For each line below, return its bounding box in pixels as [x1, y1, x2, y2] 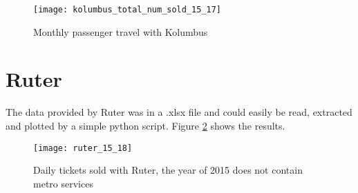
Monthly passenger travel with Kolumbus [33, 24, 208, 39]
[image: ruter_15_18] [33, 143, 133, 153]
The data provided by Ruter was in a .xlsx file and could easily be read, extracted [6, 105, 352, 119]
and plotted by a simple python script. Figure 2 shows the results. [6, 118, 285, 132]
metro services [33, 176, 93, 190]
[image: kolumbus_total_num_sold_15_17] [33, 5, 222, 14]
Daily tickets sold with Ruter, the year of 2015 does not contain [33, 163, 303, 177]
